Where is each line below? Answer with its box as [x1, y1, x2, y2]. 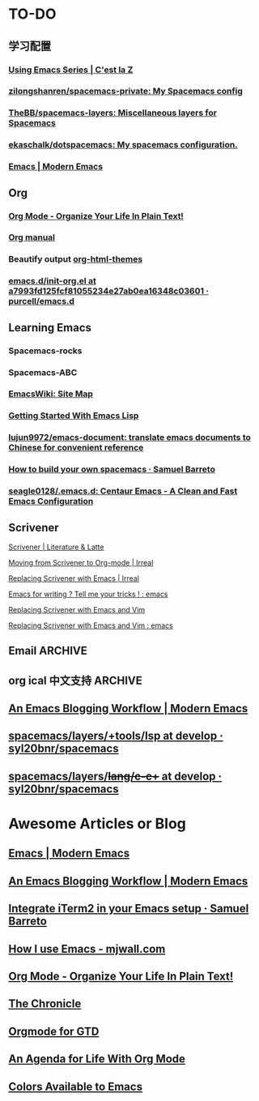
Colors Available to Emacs [8, 1079, 143, 1094]
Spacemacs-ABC [8, 366, 78, 378]
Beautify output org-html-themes [8, 254, 143, 265]
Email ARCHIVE [8, 644, 87, 658]
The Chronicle [8, 997, 82, 1011]
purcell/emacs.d [8, 296, 75, 307]
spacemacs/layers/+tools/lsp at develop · [8, 729, 224, 743]
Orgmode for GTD [8, 1024, 100, 1038]
